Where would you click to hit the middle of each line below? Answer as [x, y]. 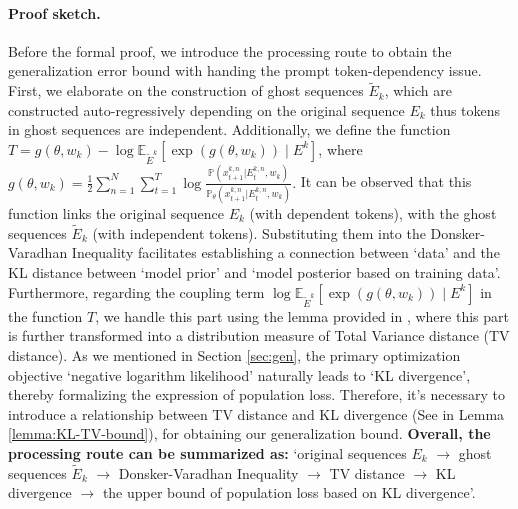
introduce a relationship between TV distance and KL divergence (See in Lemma [256, 413]
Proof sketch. [54, 12]
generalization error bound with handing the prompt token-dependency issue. [245, 70]
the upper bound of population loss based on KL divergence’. [289, 492]
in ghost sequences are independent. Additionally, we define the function [229, 129]
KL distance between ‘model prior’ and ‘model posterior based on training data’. [254, 271]
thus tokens [465, 109]
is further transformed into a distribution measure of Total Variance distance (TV [259, 335]
